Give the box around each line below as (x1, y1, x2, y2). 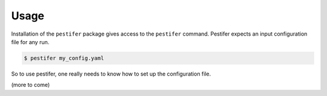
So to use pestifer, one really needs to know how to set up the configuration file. (11, 70, 211, 77)
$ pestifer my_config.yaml (24, 54, 104, 62)
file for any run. (11, 38, 50, 45)
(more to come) (11, 82, 50, 89)
